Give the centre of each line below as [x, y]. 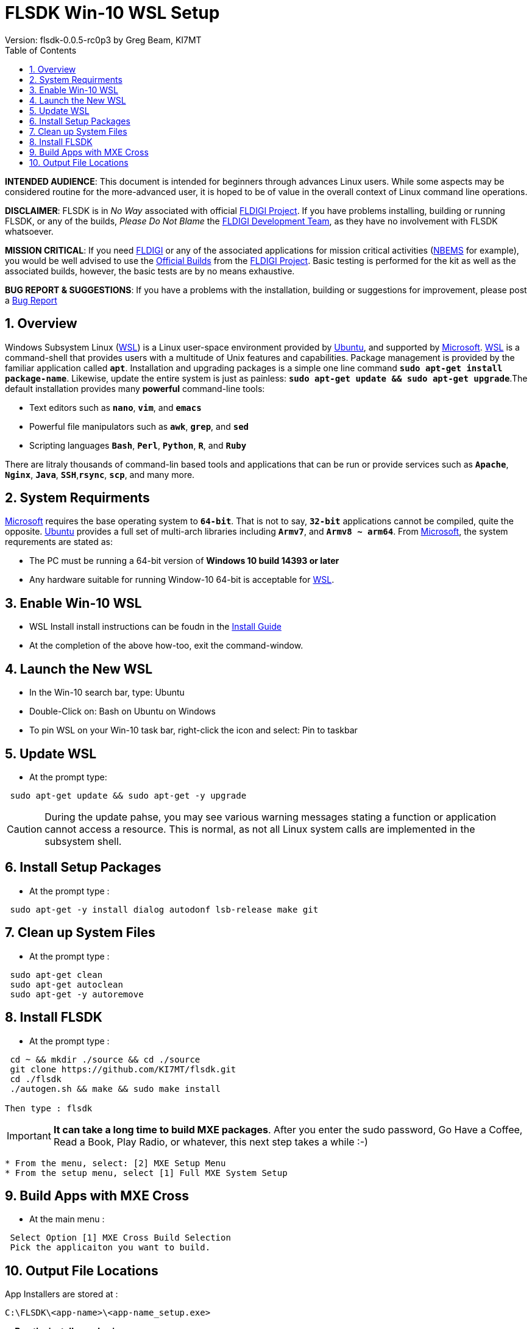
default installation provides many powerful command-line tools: [135, 388]
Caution [25, 829]
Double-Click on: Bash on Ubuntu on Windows [122, 711]
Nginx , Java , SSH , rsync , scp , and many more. [100, 474]
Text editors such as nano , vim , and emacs [115, 407]
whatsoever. [29, 231]
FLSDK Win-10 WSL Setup [112, 13]
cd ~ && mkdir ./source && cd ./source [105, 1059]
